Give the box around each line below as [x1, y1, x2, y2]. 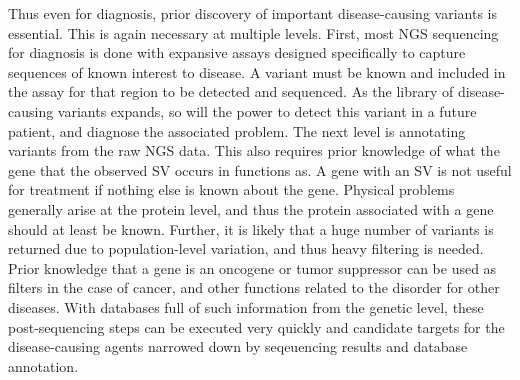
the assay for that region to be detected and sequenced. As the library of [8, 81, 454, 102]
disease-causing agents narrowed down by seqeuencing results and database [8, 336, 468, 357]
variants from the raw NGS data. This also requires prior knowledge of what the [8, 140, 500, 161]
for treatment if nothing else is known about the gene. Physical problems [8, 179, 455, 200]
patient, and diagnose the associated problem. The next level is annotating [8, 120, 466, 141]
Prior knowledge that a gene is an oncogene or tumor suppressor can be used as [8, 257, 497, 278]
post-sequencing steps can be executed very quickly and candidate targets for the [8, 316, 505, 337]
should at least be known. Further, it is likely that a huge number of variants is [8, 218, 494, 239]
